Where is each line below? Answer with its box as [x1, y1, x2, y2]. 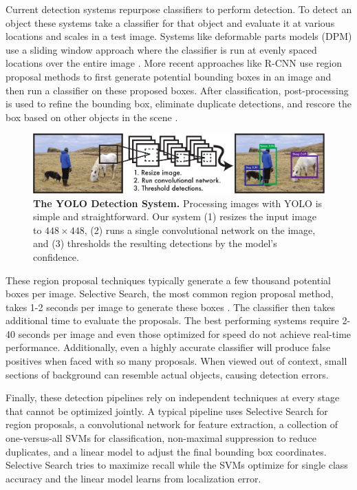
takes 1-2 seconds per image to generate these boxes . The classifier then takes [6, 299, 335, 314]
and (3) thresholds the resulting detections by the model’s [33, 236, 277, 251]
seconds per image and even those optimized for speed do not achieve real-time [18, 326, 351, 341]
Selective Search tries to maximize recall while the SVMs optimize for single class [6, 458, 348, 472]
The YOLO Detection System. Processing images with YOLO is [33, 195, 323, 210]
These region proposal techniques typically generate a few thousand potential [6, 273, 331, 287]
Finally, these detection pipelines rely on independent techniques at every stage [6, 390, 340, 405]
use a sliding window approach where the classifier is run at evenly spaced [6, 42, 317, 56]
